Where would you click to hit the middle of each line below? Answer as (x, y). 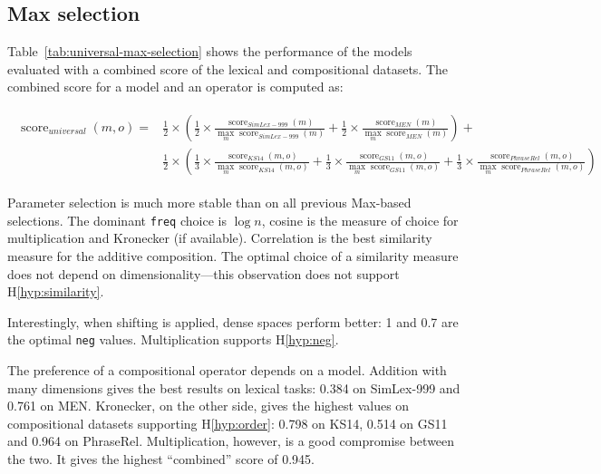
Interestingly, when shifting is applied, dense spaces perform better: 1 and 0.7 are (233, 321)
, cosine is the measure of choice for (360, 220)
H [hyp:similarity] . (56, 291)
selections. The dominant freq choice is (117, 220)
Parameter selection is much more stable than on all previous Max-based (209, 203)
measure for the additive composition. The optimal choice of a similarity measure (233, 255)
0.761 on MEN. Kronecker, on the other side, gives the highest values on (208, 406)
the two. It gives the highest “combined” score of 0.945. (161, 458)
